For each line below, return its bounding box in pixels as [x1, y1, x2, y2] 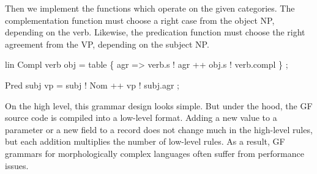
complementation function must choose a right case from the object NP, [5, 13, 275, 26]
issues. [5, 159, 29, 172]
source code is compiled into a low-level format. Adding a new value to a [5, 111, 277, 124]
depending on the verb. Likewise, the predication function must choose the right [5, 26, 305, 38]
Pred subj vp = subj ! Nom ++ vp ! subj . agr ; [5, 78, 179, 91]
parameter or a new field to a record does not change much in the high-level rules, [5, 123, 313, 136]
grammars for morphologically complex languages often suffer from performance [5, 147, 304, 159]
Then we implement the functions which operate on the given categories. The [5, 2, 295, 14]
